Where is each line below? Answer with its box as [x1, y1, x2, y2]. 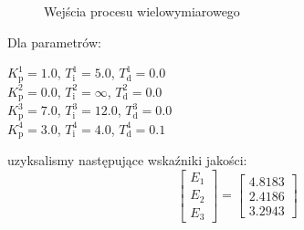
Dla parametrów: [7, 32, 101, 51]
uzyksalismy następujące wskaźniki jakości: [7, 151, 247, 169]
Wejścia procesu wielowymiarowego [44, 2, 240, 20]
